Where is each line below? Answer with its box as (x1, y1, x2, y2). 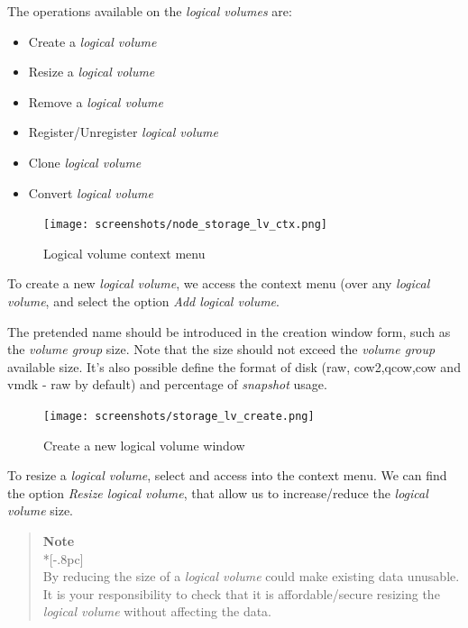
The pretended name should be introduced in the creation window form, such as (7, 322, 451, 341)
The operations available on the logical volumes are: (7, 2, 292, 20)
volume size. (7, 501, 73, 520)
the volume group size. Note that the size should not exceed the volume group (7, 340, 436, 359)
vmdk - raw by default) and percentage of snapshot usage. (7, 375, 327, 394)
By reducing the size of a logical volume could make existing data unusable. (42, 567, 460, 586)
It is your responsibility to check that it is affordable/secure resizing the (42, 584, 440, 603)
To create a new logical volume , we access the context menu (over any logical (7, 274, 430, 293)
